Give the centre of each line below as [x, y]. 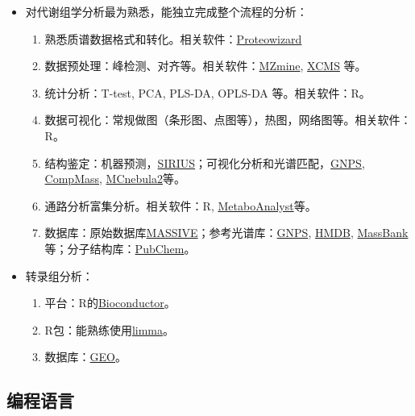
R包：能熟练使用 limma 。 [110, 329]
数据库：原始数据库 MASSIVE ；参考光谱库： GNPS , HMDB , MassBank [226, 233]
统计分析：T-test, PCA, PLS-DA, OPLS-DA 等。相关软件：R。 [207, 92]
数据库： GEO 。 [86, 357]
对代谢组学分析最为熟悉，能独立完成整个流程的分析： [166, 11]
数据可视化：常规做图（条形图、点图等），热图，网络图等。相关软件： [228, 120]
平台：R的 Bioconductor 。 [110, 303]
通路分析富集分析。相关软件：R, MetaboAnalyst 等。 [181, 205]
